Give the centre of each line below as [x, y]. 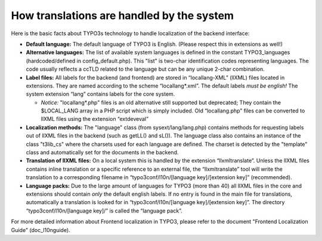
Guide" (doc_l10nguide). [41, 230]
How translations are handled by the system [123, 15]
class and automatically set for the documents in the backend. [102, 152]
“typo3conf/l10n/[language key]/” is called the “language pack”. [104, 211]
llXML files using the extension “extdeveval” [95, 119]
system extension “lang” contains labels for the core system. [100, 94]
